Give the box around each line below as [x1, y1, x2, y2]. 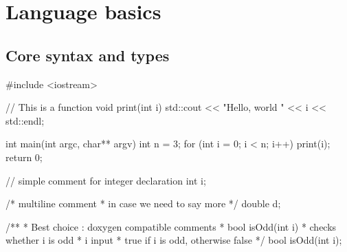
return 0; [5, 149, 43, 164]
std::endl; [5, 113, 45, 127]
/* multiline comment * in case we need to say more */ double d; [5, 196, 281, 211]
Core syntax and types [5, 44, 170, 65]
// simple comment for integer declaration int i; [5, 173, 206, 187]
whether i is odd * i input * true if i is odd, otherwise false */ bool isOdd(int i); [5, 233, 342, 247]
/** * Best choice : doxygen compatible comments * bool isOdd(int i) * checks [5, 219, 337, 233]
